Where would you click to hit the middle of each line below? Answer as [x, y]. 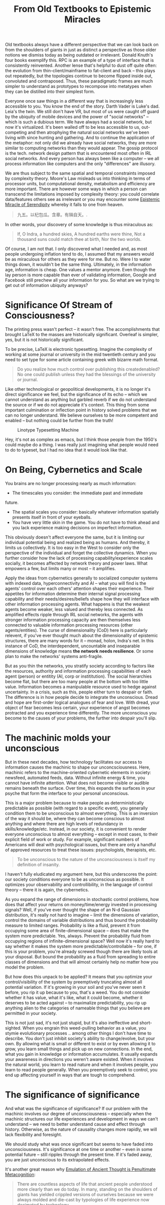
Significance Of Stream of [59, 305]
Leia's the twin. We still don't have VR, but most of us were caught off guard [82, 112]
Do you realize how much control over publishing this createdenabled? [88, 369]
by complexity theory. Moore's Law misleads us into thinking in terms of [78, 178]
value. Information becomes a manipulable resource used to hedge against [81, 687]
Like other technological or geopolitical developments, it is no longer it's [78, 389]
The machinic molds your [58, 738]
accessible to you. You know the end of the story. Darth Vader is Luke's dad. [82, 106]
